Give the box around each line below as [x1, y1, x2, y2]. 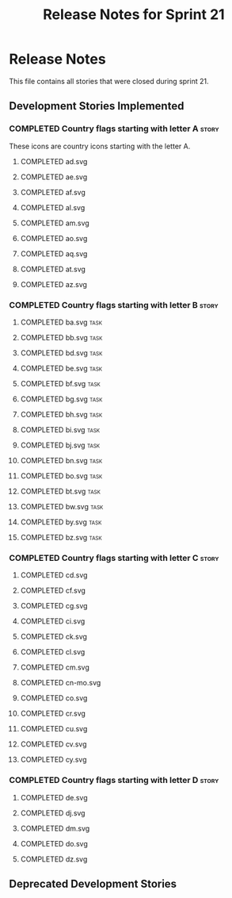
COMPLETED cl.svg [20, 647, 86, 657]
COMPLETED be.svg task [20, 363, 103, 373]
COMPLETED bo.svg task [20, 470, 103, 481]
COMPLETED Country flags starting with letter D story [9, 775, 219, 786]
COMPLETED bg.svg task [20, 394, 103, 404]
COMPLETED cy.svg [20, 755, 87, 765]
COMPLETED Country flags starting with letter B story [9, 299, 219, 310]
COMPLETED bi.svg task [20, 424, 101, 434]
